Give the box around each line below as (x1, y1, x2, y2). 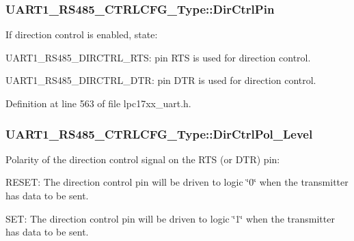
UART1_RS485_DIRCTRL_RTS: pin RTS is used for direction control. (5, 50, 311, 64)
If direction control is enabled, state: (5, 27, 158, 42)
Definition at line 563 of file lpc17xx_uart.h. (5, 96, 191, 110)
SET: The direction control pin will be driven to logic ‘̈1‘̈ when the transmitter (5, 211, 335, 225)
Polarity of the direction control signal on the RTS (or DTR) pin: (5, 152, 280, 166)
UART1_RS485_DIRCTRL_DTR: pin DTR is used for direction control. (5, 73, 316, 87)
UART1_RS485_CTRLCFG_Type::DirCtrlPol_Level (5, 125, 313, 142)
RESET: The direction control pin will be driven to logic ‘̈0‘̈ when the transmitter (5, 175, 349, 189)
